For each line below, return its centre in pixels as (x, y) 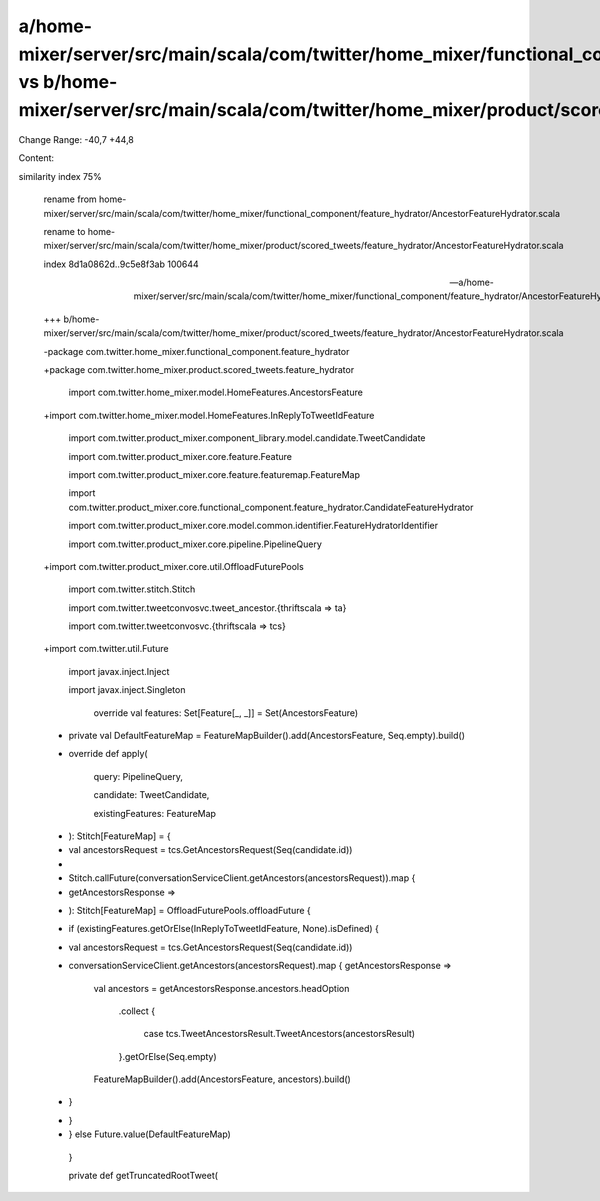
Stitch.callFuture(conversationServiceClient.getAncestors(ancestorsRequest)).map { (242, 878)
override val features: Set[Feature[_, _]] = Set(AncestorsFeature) (226, 712)
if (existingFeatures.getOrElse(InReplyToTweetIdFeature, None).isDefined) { (224, 929)
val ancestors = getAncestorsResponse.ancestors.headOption (221, 988)
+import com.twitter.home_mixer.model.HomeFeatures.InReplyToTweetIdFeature (209, 415)
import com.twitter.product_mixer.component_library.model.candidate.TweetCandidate (247, 438)
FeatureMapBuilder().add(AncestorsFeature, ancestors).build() (222, 1079)
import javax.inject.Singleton (127, 690)
